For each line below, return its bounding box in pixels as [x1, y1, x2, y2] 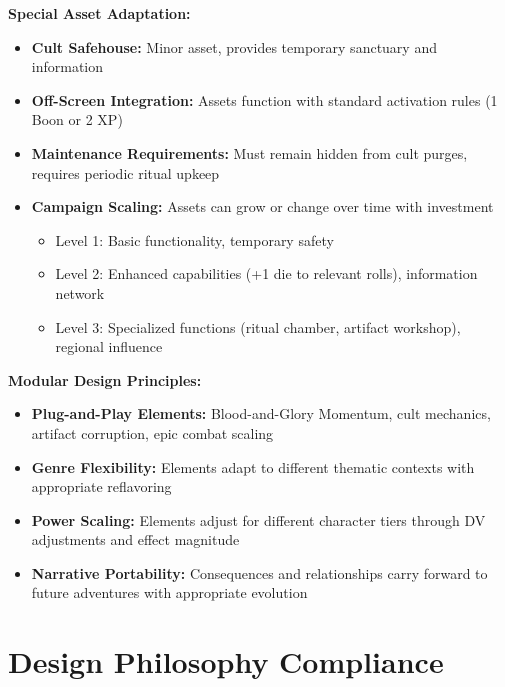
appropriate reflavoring [31, 476, 172, 497]
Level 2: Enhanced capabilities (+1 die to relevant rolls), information [55, 263, 478, 284]
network [55, 282, 105, 303]
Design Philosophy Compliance [8, 641, 444, 682]
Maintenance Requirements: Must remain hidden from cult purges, [31, 142, 468, 163]
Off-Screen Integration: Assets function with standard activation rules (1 [31, 89, 498, 110]
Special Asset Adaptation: [8, 3, 191, 23]
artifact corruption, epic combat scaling [31, 422, 274, 443]
